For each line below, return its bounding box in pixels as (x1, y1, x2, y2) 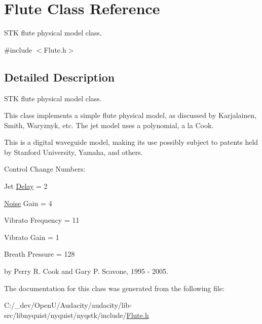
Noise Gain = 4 (4, 197, 52, 208)
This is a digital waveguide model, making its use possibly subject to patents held (4, 137, 258, 147)
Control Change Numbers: (4, 164, 86, 174)
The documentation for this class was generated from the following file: (4, 282, 224, 293)
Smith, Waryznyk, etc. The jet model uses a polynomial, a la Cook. (4, 119, 214, 130)
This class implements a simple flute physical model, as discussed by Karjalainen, (4, 110, 257, 120)
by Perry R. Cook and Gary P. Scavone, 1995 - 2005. (4, 266, 168, 276)
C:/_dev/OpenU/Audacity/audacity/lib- (4, 300, 132, 310)
